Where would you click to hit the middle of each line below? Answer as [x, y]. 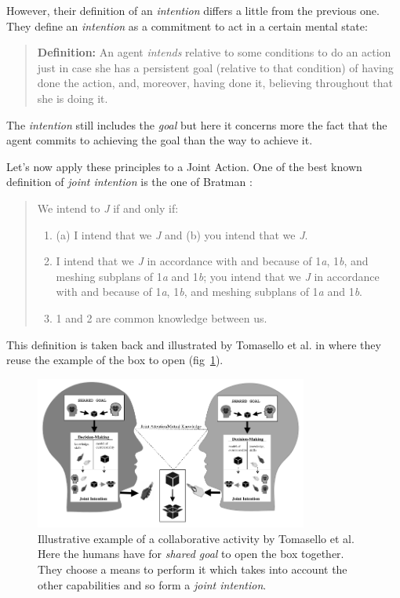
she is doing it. [73, 98]
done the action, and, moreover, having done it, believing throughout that [215, 83]
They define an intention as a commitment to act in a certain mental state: [187, 26]
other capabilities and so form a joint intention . [152, 584]
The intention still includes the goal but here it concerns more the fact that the [197, 124]
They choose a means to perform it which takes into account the [193, 569]
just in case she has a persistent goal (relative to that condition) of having [215, 67]
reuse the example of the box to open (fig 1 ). [115, 360]
